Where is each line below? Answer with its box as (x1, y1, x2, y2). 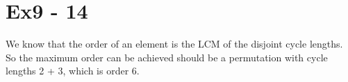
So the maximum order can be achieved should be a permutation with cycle (6, 50, 328, 64)
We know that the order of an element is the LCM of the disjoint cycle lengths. (6, 37, 343, 51)
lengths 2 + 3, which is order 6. (6, 63, 140, 78)
